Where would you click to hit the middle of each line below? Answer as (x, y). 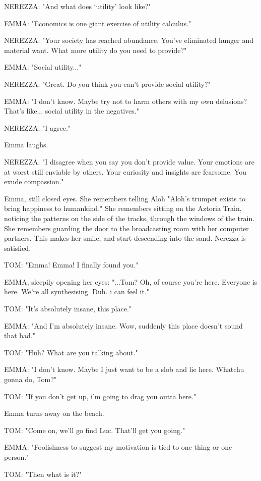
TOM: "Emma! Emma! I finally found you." (71, 265)
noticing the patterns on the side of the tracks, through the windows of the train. (129, 218)
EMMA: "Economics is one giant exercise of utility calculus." (98, 23)
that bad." (20, 335)
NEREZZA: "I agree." (38, 127)
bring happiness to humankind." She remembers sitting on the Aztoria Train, (123, 208)
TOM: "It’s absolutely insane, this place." (68, 309)
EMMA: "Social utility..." (43, 67)
